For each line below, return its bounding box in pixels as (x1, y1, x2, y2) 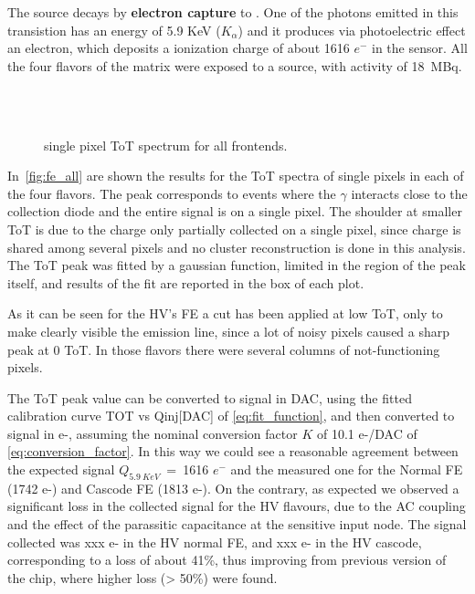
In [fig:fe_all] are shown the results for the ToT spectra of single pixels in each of (7, 166, 464, 185)
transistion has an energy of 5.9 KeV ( (7, 20, 221, 39)
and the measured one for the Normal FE (230, 460, 463, 479)
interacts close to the (351, 183, 468, 203)
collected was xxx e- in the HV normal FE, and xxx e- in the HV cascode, (7, 532, 422, 551)
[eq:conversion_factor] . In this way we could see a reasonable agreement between (7, 442, 459, 461)
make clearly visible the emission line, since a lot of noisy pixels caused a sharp (7, 321, 450, 340)
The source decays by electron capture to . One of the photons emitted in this (7, 3, 459, 21)
